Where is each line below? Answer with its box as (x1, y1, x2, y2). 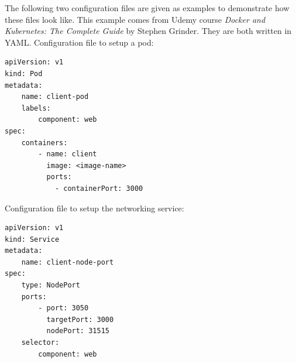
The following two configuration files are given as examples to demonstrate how (5, 2, 290, 13)
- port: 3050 (38, 304, 89, 313)
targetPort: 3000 (46, 315, 114, 324)
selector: (21, 338, 60, 347)
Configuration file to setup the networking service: (5, 201, 184, 214)
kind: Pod (5, 69, 43, 78)
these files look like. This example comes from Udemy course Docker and (5, 13, 266, 25)
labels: (21, 104, 51, 112)
